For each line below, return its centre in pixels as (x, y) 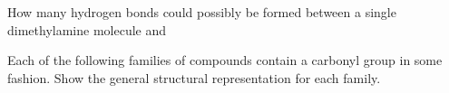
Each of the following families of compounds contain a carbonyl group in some (225, 60)
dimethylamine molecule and (87, 29)
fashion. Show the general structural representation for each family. (194, 77)
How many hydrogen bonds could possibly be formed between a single (202, 12)
